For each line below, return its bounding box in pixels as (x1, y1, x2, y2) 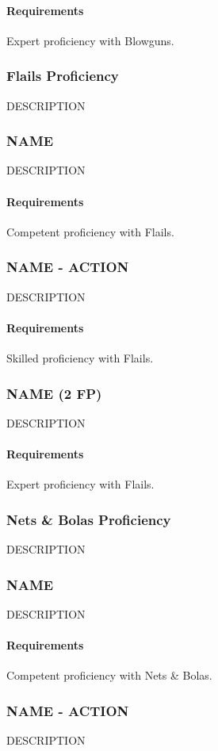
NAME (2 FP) (6, 383, 102, 403)
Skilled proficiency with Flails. (6, 350, 154, 366)
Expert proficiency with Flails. (6, 476, 155, 492)
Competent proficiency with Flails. (6, 223, 174, 239)
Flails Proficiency (6, 66, 119, 86)
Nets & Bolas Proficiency (6, 509, 171, 529)
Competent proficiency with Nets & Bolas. (6, 667, 212, 684)
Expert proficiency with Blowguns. (6, 32, 174, 48)
